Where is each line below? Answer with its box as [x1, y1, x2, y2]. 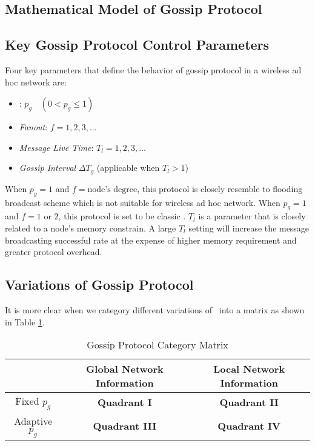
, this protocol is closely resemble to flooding [137, 182, 303, 195]
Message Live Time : [19, 141, 94, 153]
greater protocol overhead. [5, 245, 102, 258]
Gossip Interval [19, 161, 76, 174]
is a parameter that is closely [198, 210, 306, 222]
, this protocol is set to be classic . [58, 210, 186, 222]
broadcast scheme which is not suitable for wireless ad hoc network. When [5, 196, 280, 208]
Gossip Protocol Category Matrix [87, 338, 228, 352]
